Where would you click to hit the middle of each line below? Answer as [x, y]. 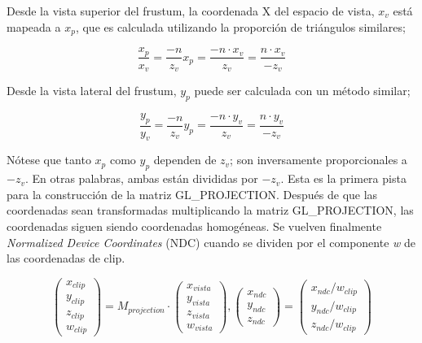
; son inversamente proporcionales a [319, 160]
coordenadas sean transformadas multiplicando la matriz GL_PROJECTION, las [210, 210]
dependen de [185, 160]
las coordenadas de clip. [66, 258]
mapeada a [34, 26]
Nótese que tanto [49, 160]
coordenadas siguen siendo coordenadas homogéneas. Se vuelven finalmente [194, 226]
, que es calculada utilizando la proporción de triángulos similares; [240, 26]
